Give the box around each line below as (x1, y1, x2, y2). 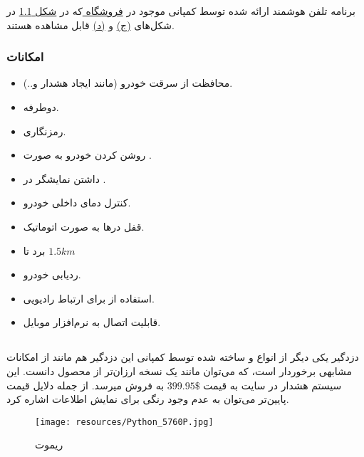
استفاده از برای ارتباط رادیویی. (23, 290, 155, 305)
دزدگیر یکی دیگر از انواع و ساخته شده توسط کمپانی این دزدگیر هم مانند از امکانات (6, 350, 359, 364)
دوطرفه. (23, 100, 59, 114)
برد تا (23, 243, 46, 258)
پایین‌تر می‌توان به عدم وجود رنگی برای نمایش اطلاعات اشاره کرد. (6, 392, 289, 406)
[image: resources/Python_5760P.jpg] (35, 416, 214, 427)
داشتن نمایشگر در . (23, 171, 106, 186)
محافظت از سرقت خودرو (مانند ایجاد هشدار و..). (23, 75, 233, 90)
